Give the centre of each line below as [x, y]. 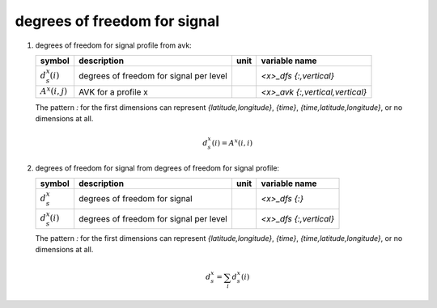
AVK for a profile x [113, 91]
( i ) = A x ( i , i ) [232, 143]
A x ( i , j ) [54, 91]
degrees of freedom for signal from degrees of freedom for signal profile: [157, 168]
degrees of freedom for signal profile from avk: [113, 45]
